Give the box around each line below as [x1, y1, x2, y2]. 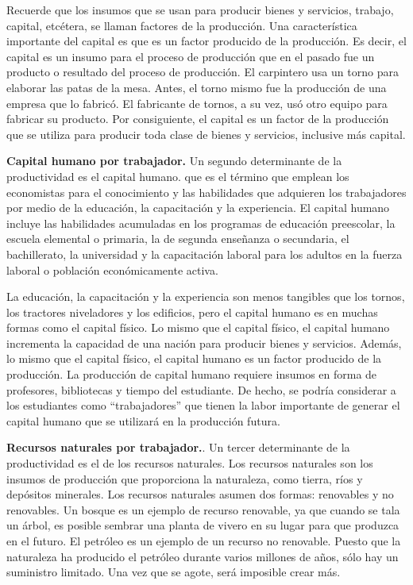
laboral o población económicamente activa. [6, 261, 218, 278]
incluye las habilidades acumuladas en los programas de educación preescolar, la [6, 214, 396, 231]
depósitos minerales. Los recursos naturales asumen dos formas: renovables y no [6, 486, 394, 502]
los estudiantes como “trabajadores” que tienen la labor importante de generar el [6, 397, 400, 414]
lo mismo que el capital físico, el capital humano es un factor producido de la [6, 350, 382, 367]
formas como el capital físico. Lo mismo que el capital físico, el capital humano [6, 319, 390, 336]
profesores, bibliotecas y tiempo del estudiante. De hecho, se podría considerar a [6, 381, 396, 398]
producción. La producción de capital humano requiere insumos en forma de [6, 366, 377, 383]
